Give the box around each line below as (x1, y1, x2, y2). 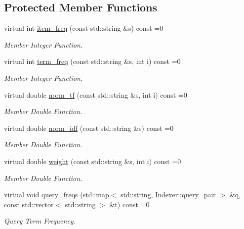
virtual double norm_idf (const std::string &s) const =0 (4, 122, 174, 133)
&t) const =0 (109, 199, 150, 209)
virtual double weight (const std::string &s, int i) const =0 (4, 156, 181, 166)
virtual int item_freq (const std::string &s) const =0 (4, 23, 163, 33)
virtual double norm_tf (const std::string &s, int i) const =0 (4, 89, 187, 100)
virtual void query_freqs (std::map (4, 189, 109, 200)
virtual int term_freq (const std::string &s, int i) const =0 (4, 56, 181, 66)
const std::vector (4, 199, 54, 209)
